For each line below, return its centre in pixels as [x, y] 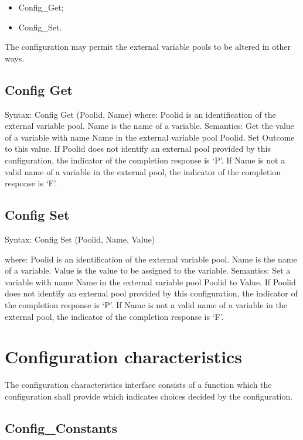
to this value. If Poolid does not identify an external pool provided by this [138, 149]
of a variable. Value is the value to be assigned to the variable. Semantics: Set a [148, 270]
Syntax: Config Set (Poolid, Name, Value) [80, 239]
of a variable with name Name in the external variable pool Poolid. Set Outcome [150, 137]
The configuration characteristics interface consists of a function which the [138, 385]
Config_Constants [61, 427]
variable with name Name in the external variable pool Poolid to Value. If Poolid [150, 282]
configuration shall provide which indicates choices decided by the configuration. [149, 396]
